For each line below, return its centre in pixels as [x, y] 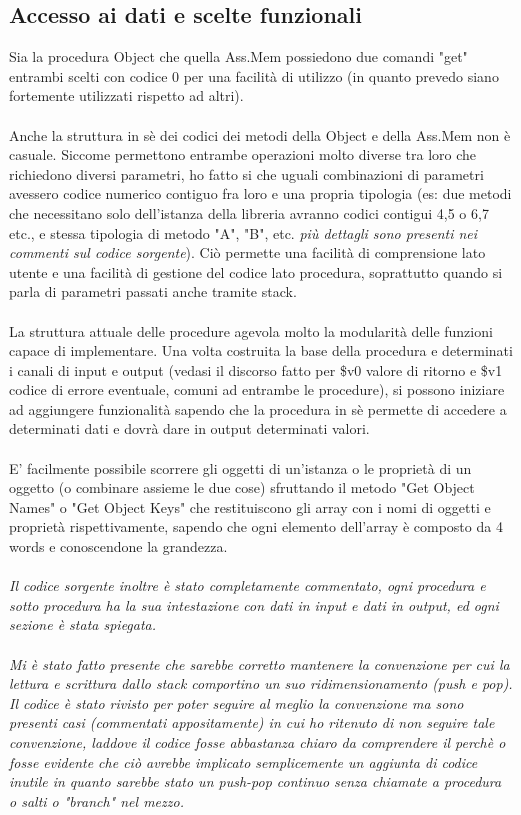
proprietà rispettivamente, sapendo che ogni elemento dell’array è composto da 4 [256, 526]
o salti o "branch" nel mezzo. [96, 800]
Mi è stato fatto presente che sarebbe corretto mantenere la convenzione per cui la [259, 663]
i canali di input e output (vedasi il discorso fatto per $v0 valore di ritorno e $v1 [256, 369]
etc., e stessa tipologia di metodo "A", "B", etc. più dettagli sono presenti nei [243, 232]
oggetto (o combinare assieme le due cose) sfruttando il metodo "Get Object [242, 487]
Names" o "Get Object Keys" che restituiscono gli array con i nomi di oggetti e [250, 506]
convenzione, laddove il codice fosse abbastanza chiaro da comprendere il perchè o [257, 741]
